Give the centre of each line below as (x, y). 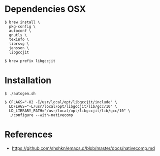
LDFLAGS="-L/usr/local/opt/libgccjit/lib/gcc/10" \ (63, 106)
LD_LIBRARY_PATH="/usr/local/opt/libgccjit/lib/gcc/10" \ (70, 111)
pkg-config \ (22, 26)
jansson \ (19, 48)
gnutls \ (18, 35)
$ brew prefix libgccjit (30, 61)
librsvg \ (19, 44)
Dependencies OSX (45, 9)
